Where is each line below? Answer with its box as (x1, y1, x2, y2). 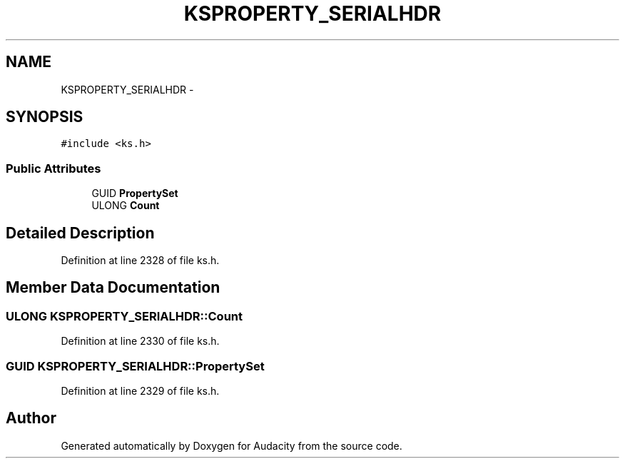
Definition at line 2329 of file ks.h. (61, 385, 220, 397)
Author (6, 409, 56, 428)
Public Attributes (6, 161, 101, 176)
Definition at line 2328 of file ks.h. (61, 254, 220, 267)
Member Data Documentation (6, 278, 220, 297)
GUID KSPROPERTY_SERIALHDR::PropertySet (6, 358, 265, 373)
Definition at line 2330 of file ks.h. (61, 335, 220, 348)
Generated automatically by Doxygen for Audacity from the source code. (61, 439, 402, 452)
